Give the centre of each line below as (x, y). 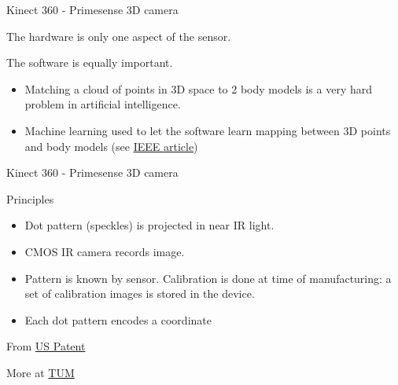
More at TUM (41, 372)
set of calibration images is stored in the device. (140, 293)
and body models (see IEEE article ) (111, 146)
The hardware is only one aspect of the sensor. (119, 36)
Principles (30, 198)
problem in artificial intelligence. (103, 104)
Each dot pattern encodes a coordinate (118, 319)
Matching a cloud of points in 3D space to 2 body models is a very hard (198, 88)
